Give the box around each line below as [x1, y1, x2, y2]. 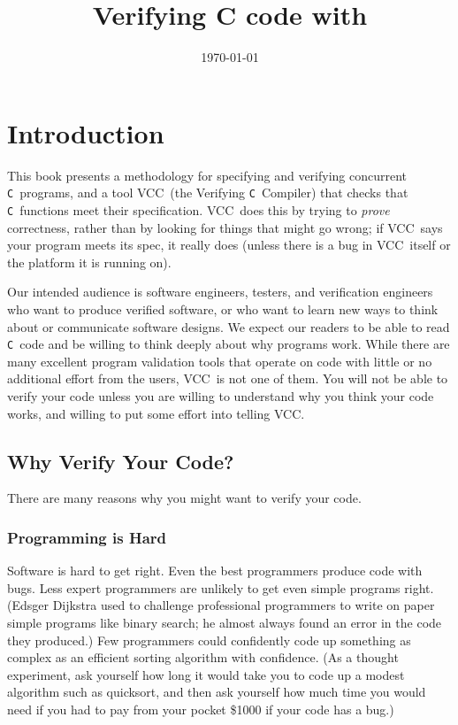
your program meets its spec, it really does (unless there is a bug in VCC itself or [7, 235, 451, 254]
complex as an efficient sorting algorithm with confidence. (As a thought [7, 648, 399, 667]
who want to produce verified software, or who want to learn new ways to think [7, 299, 439, 318]
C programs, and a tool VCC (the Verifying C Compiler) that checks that [7, 183, 408, 202]
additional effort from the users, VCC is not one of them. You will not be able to [7, 369, 448, 388]
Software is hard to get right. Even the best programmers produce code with [7, 561, 423, 580]
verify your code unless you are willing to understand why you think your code [7, 386, 434, 405]
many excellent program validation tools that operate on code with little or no [7, 351, 432, 370]
